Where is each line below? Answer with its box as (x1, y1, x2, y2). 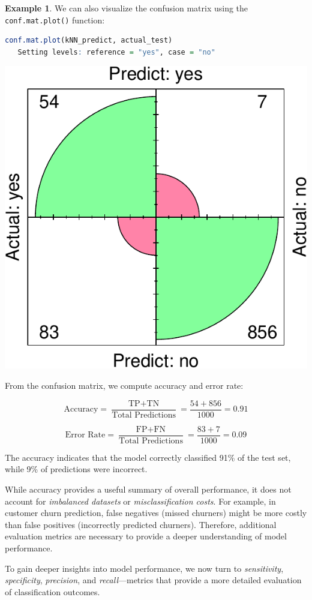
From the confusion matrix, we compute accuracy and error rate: (5, 379, 244, 392)
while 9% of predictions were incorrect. (5, 463, 148, 475)
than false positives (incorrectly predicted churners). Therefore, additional (5, 518, 277, 530)
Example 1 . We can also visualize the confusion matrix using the (5, 2, 248, 14)
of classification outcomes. (5, 585, 100, 598)
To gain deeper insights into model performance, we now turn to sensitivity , (5, 562, 284, 574)
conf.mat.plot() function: (5, 13, 105, 26)
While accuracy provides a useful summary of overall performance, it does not (5, 482, 292, 495)
